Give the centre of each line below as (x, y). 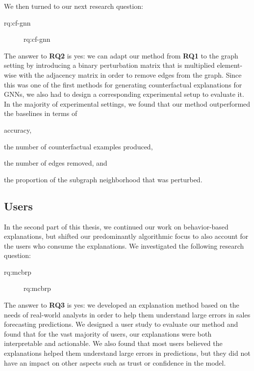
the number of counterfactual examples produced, (78, 146)
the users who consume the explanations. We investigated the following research (124, 245)
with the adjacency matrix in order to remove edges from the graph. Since (130, 74)
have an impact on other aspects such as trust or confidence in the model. (115, 362)
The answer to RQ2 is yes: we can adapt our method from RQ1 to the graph (121, 55)
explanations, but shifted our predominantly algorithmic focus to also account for (126, 236)
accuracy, (18, 129)
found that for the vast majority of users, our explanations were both (108, 333)
